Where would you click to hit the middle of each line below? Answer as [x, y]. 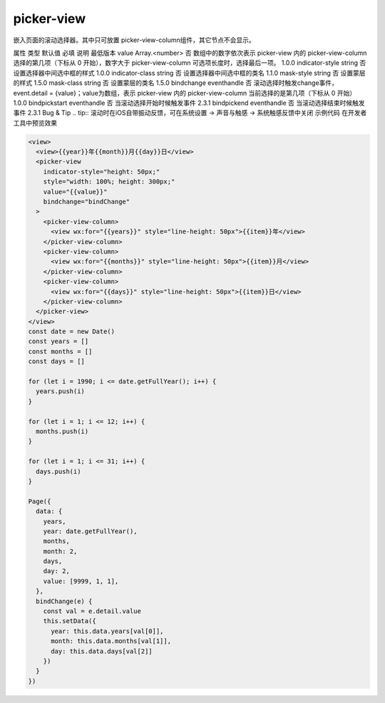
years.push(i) [61, 391]
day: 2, [57, 571]
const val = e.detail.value [92, 611]
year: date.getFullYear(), [91, 531]
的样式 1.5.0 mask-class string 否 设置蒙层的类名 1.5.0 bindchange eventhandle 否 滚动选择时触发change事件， [176, 83]
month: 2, [60, 551]
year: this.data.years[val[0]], [107, 631]
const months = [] [60, 351]
